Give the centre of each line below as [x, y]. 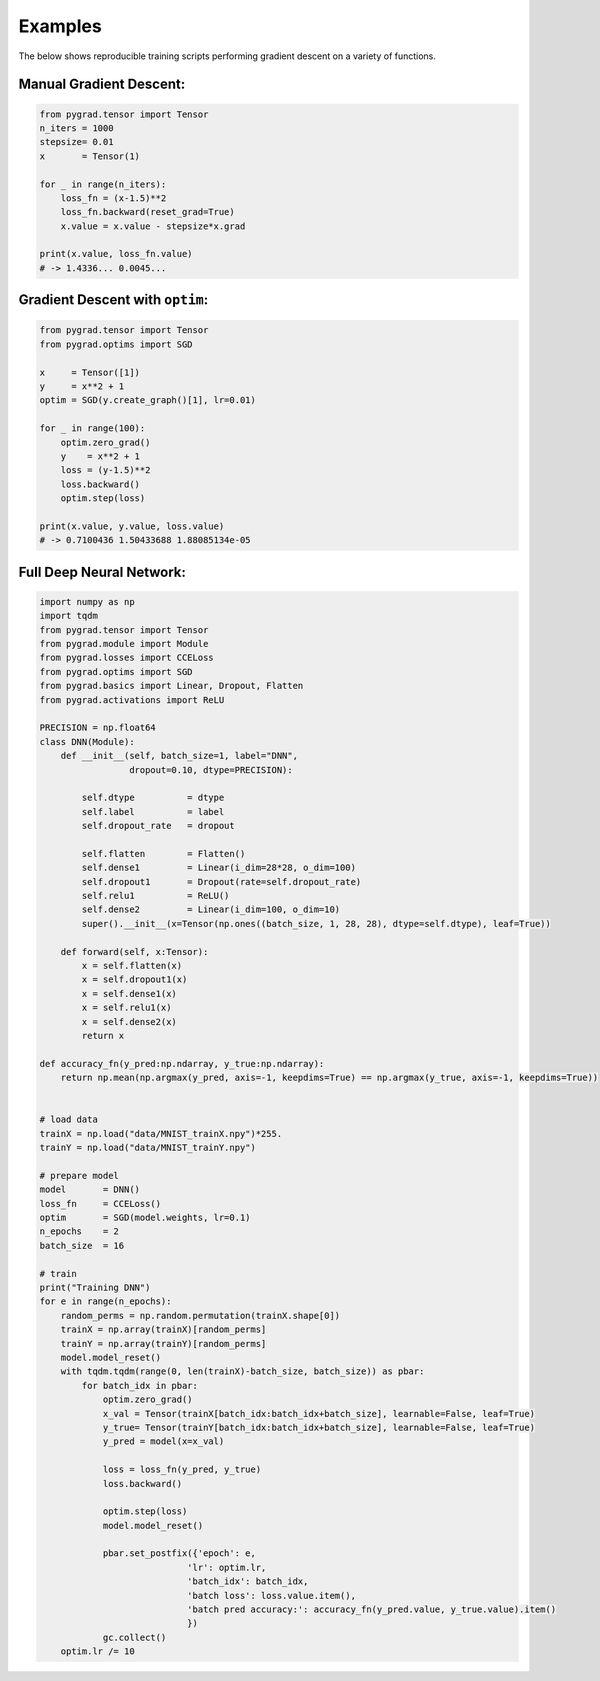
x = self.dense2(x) [129, 1021]
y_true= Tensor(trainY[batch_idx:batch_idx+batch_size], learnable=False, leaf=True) [318, 1427]
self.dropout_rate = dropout [158, 826]
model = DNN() [89, 1189]
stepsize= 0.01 [76, 142]
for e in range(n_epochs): [105, 1301]
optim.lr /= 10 [97, 1651]
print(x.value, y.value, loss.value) [132, 526]
